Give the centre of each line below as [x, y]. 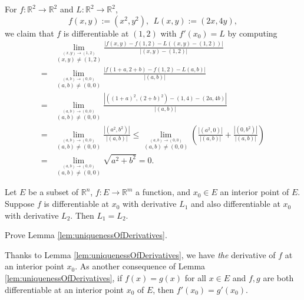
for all [195, 278]
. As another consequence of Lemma [140, 266]
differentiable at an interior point [64, 289]
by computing [252, 33]
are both [278, 278]
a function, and [163, 192]
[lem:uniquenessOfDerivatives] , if [64, 278]
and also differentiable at [236, 204]
